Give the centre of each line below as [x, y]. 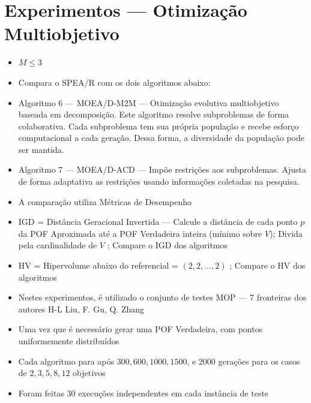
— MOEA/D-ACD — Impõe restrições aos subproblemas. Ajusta [186, 169]
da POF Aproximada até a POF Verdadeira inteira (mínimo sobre [140, 233]
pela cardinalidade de [58, 245]
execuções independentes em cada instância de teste [174, 393]
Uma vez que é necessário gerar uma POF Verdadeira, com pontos [140, 329]
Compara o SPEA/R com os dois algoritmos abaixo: [114, 82]
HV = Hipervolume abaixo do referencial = [98, 265]
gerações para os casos [259, 361]
